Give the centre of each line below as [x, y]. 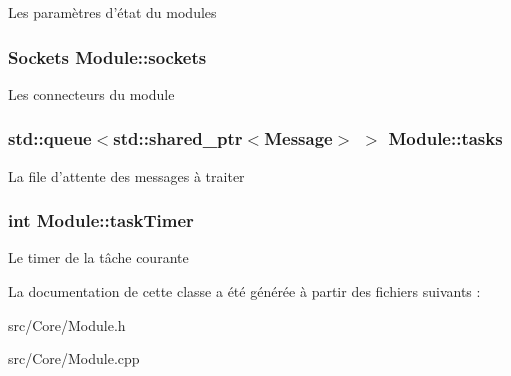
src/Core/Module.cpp [74, 358]
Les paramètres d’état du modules [112, 12]
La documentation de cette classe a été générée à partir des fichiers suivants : [244, 291]
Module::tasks [445, 138]
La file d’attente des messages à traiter [126, 175]
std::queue [50, 138]
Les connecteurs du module [91, 93]
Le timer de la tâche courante [98, 257]
